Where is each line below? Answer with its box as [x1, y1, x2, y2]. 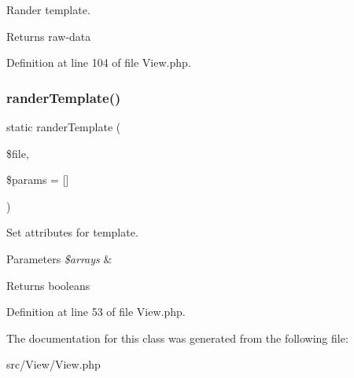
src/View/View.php [6, 356, 101, 372]
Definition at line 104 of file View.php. [6, 54, 191, 71]
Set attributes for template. [6, 224, 138, 240]
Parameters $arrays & [6, 250, 112, 266]
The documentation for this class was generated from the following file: [6, 329, 348, 346]
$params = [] [6, 171, 69, 188]
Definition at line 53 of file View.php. [6, 303, 186, 320]
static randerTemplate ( [6, 119, 121, 134]
